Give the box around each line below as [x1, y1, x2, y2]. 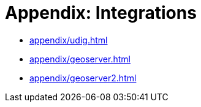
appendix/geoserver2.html [29, 72, 137, 83]
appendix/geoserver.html [29, 53, 131, 64]
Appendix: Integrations [5, 2, 197, 23]
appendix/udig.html [29, 34, 108, 45]
